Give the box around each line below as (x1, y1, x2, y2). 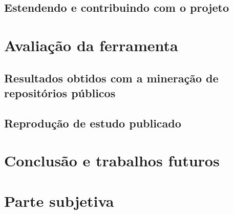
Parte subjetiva (4, 190, 114, 211)
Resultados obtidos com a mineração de (4, 70, 219, 85)
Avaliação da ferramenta (4, 34, 178, 55)
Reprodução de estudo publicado (4, 115, 181, 131)
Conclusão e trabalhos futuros (4, 150, 220, 171)
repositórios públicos (4, 84, 116, 100)
